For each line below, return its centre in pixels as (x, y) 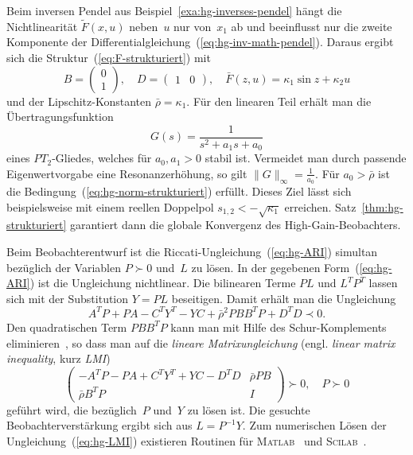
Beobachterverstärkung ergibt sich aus (99, 425)
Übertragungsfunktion (60, 117)
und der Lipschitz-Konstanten (79, 101)
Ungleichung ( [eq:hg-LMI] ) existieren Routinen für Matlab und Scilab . (187, 441)
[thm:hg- (382, 206)
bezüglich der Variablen (64, 267)
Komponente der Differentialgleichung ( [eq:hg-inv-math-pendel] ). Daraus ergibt (200, 42)
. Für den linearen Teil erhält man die (279, 101)
